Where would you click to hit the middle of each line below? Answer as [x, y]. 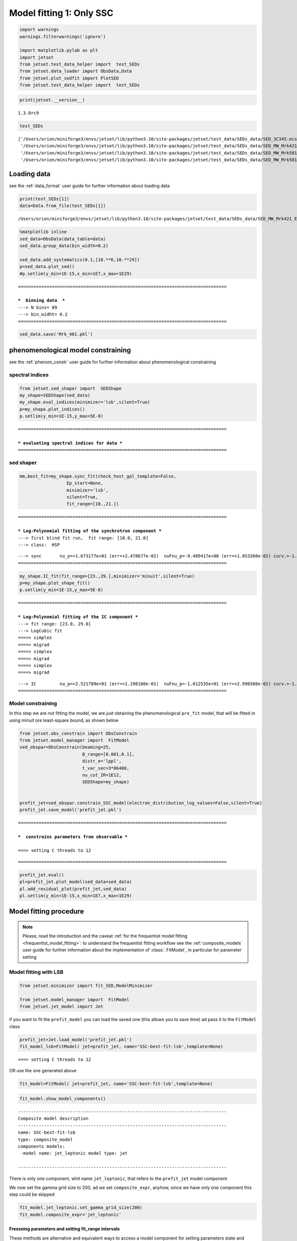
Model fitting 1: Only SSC [61, 13]
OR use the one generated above [43, 1071]
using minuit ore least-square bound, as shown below [64, 720]
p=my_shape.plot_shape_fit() [55, 583]
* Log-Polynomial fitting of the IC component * [78, 617]
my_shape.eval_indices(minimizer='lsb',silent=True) [85, 402]
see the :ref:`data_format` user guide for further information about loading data [90, 186]
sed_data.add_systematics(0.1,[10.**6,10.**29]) [80, 260]
